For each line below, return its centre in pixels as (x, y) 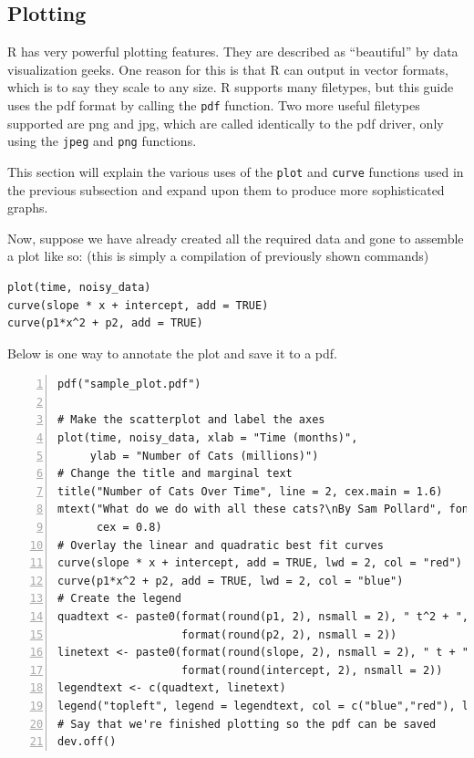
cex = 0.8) (129, 528)
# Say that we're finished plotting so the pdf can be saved (247, 724)
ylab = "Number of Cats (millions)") (204, 456)
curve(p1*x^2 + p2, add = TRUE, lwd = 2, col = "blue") (231, 581)
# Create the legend (120, 599)
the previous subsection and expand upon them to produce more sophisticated (226, 189)
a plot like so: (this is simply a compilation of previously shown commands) (218, 256)
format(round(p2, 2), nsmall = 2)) (289, 634)
